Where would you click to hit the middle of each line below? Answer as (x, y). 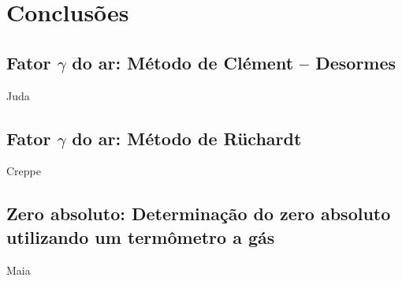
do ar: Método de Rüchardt (187, 138)
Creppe (24, 171)
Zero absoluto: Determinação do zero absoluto (199, 214)
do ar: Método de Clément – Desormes (234, 62)
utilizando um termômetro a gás (141, 236)
